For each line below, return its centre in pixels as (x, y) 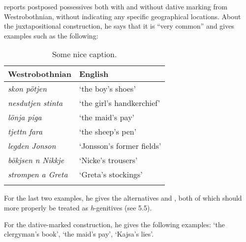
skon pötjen (27, 89)
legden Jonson (32, 146)
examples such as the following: (51, 35)
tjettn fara (25, 132)
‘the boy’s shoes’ (107, 89)
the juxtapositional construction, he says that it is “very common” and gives (119, 26)
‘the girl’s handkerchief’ (120, 103)
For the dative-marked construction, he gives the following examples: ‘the (114, 224)
